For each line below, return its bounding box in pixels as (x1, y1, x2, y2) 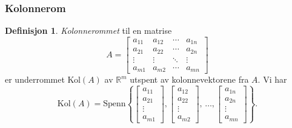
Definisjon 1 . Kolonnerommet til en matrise (5, 24, 172, 37)
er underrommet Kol (5, 73, 81, 86)
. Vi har (257, 73, 287, 86)
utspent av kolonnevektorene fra (130, 73, 249, 86)
